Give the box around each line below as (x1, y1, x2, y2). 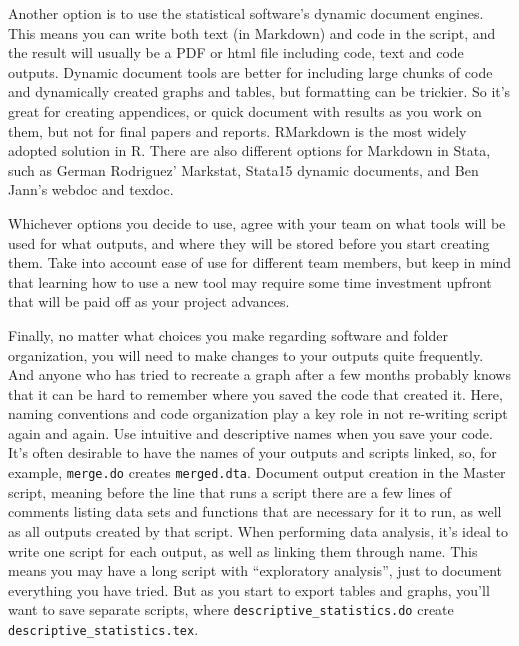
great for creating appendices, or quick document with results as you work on (8, 100, 482, 121)
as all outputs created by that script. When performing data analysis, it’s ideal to (8, 520, 508, 541)
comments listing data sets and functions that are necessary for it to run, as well (8, 501, 502, 522)
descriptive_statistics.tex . (8, 618, 199, 639)
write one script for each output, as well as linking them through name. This (8, 540, 478, 561)
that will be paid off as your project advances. (8, 291, 290, 312)
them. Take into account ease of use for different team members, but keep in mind (8, 252, 512, 273)
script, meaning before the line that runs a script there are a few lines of (8, 481, 452, 502)
